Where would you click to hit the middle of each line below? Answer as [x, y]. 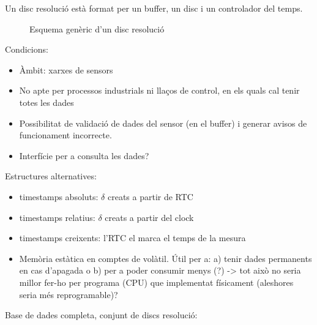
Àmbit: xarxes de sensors [66, 69]
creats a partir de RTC [150, 196]
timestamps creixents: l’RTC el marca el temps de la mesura [132, 238]
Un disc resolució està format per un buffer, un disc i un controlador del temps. [154, 8]
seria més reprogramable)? [69, 294]
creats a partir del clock [149, 217]
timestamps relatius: [57, 217]
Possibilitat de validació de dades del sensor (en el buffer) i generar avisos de [163, 123]
